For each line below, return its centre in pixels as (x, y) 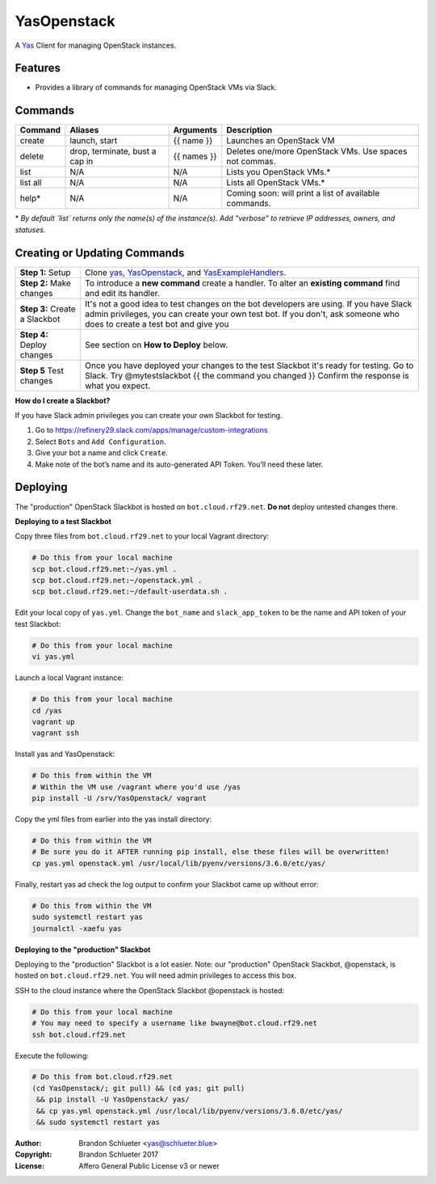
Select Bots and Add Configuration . (101, 442)
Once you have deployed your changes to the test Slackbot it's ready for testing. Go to (249, 366)
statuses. (30, 230)
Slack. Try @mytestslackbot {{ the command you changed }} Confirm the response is (247, 375)
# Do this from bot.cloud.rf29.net (102, 1077)
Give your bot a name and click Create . (102, 453)
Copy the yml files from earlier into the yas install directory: (113, 819)
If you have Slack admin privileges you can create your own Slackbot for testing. (149, 416)
